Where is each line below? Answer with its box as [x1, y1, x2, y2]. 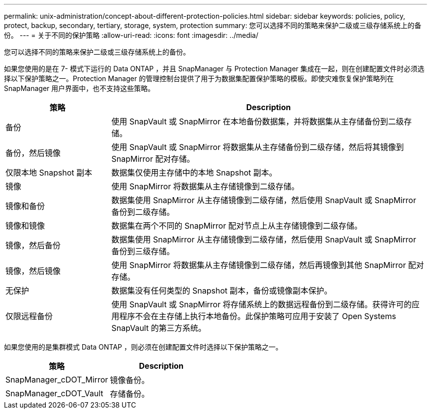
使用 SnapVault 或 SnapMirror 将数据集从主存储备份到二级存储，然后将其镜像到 [111, 142, 404, 152]
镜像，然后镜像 [5, 266, 61, 276]
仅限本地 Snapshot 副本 [5, 168, 92, 177]
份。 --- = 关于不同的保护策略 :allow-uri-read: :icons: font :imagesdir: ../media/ [4, 31, 259, 39]
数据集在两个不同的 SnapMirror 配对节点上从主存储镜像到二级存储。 [111, 221, 362, 231]
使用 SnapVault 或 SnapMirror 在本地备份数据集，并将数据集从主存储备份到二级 [111, 117, 404, 126]
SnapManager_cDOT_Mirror [5, 375, 108, 384]
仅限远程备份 [5, 311, 53, 321]
